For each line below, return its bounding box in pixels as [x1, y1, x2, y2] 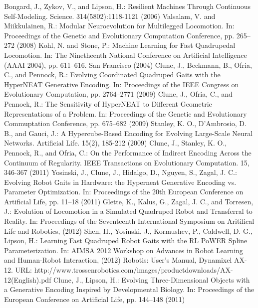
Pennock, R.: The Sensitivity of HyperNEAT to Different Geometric [4, 98, 212, 109]
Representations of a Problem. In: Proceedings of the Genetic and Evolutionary [4, 108, 247, 119]
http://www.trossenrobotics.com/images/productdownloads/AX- [34, 265, 233, 275]
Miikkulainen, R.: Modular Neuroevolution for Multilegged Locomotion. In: [4, 20, 235, 31]
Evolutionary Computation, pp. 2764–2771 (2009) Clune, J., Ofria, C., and [4, 89, 233, 99]
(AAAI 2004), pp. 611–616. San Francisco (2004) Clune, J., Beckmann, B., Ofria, [4, 59, 252, 70]
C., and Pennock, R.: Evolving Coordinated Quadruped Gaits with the [4, 69, 221, 80]
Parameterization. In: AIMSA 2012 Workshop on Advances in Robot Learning [4, 245, 243, 255]
